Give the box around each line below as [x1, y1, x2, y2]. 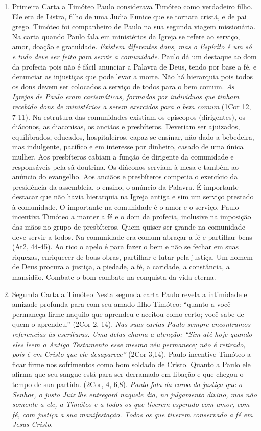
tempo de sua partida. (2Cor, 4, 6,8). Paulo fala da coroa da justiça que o [12, 378, 242, 389]
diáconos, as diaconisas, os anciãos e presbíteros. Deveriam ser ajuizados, [12, 121, 240, 132]
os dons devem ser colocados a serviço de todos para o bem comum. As [12, 81, 234, 92]
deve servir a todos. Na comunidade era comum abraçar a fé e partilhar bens [12, 231, 252, 242]
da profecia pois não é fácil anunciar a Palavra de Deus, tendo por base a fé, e [12, 61, 257, 72]
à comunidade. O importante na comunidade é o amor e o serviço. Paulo [12, 201, 239, 212]
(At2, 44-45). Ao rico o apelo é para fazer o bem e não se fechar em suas [12, 241, 239, 252]
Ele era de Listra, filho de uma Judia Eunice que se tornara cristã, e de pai [12, 11, 247, 21]
